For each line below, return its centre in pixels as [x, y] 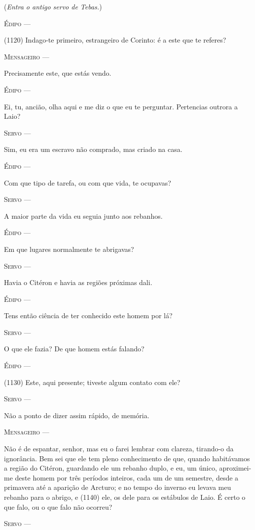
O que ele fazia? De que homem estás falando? [74, 349]
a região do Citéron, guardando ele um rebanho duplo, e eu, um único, [110, 468]
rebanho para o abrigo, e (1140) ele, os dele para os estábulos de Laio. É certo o [125, 497]
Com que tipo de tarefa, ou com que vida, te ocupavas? [88, 182]
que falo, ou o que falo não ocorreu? [58, 506]
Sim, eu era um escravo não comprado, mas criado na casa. [93, 149]
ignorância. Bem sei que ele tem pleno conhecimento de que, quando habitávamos [127, 458]
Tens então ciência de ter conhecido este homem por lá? [88, 315]
